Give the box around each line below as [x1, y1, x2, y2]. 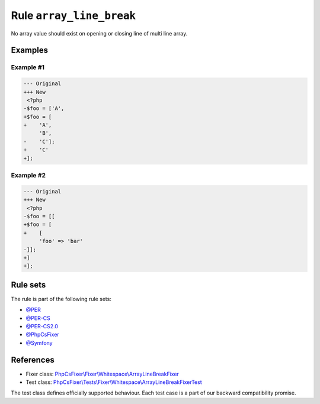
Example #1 [11, 63, 44, 72]
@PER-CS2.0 [25, 322, 59, 329]
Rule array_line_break [11, 9, 136, 22]
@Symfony [25, 339, 53, 346]
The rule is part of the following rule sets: [11, 295, 112, 302]
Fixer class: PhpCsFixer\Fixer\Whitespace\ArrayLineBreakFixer [25, 370, 179, 377]
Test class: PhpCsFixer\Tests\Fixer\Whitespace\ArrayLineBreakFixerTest [25, 379, 202, 386]
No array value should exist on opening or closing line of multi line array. [11, 30, 188, 37]
